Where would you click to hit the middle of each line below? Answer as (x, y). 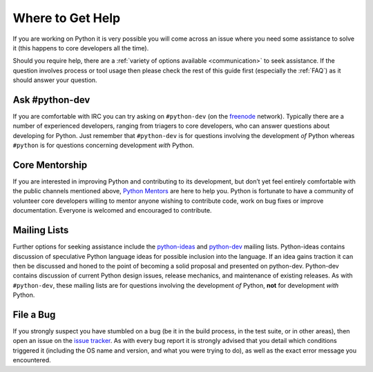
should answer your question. (55, 80)
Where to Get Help (67, 18)
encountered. (32, 360)
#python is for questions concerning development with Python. (104, 146)
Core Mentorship (50, 165)
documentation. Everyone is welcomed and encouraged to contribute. (112, 211)
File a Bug (34, 314)
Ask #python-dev (51, 100)
